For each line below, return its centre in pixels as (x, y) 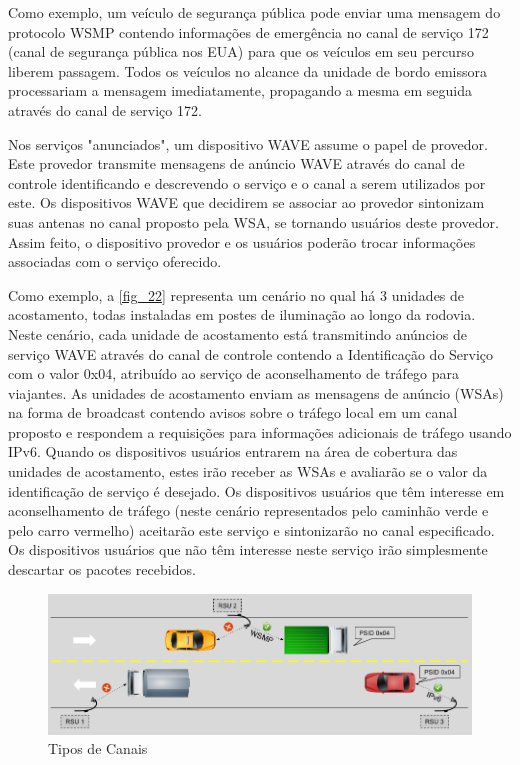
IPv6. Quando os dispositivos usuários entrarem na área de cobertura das (233, 451)
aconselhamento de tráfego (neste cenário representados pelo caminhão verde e (248, 510)
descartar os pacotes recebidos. (102, 569)
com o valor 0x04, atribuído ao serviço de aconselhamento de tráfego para (234, 373)
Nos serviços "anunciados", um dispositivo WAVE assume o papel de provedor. (248, 143)
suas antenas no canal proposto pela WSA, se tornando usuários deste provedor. (253, 221)
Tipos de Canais (98, 748)
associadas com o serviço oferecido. (115, 261)
